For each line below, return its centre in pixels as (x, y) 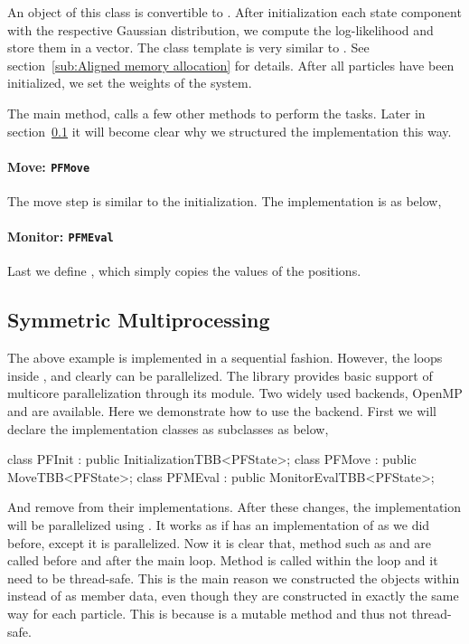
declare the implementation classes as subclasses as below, (168, 428)
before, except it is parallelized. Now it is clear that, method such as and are (220, 542)
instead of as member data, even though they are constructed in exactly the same (233, 596)
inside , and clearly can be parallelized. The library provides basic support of (220, 375)
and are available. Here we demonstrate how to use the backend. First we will (222, 411)
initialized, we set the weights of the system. (130, 83)
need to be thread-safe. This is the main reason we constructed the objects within (234, 578)
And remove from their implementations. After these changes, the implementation (234, 507)
